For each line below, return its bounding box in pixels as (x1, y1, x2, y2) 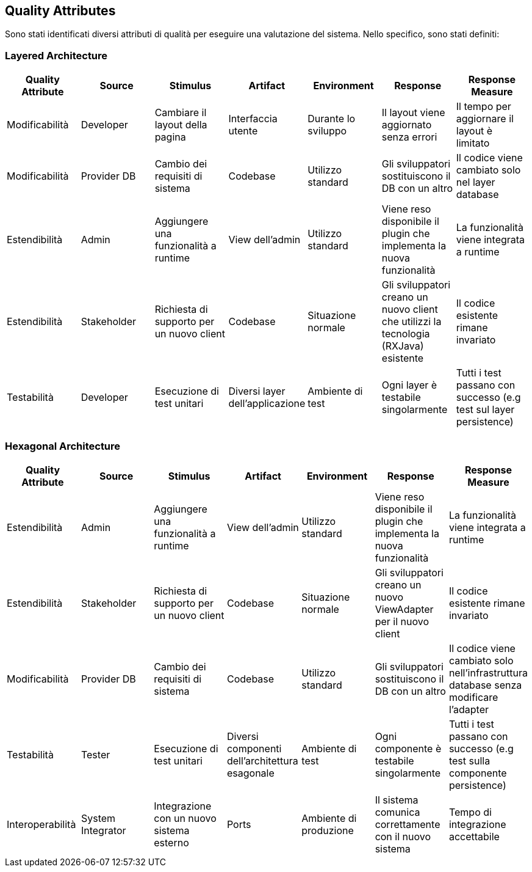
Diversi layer (228, 385, 286, 398)
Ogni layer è (381, 379, 437, 392)
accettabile (448, 830, 500, 843)
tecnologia (381, 328, 430, 340)
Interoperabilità (7, 818, 76, 830)
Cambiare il (154, 106, 207, 119)
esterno (154, 836, 189, 849)
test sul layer (456, 403, 515, 416)
